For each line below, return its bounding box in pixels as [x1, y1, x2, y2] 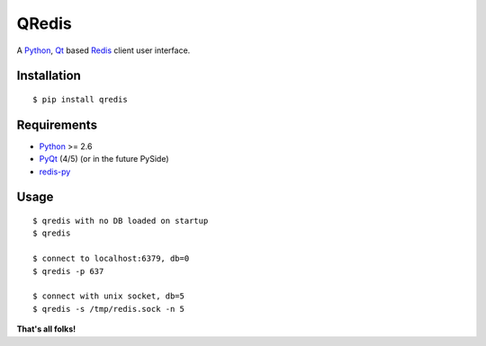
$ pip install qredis [32, 94, 128, 104]
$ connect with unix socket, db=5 [32, 291, 184, 301]
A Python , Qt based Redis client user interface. [16, 45, 191, 56]
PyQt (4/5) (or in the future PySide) [39, 154, 170, 164]
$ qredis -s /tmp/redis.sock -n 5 [32, 304, 184, 314]
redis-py [39, 166, 71, 177]
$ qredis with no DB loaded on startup [32, 216, 209, 226]
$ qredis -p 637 [32, 266, 104, 276]
